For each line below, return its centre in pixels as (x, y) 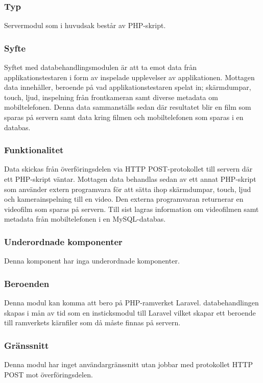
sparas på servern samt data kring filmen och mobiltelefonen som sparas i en (124, 117)
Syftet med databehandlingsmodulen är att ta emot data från (101, 67)
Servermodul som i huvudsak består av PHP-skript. (85, 25)
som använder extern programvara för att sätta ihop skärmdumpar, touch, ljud (128, 189)
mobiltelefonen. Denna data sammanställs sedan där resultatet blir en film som (128, 107)
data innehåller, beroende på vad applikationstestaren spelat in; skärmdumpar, (128, 87)
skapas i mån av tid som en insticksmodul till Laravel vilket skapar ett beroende (130, 312)
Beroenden (27, 283)
